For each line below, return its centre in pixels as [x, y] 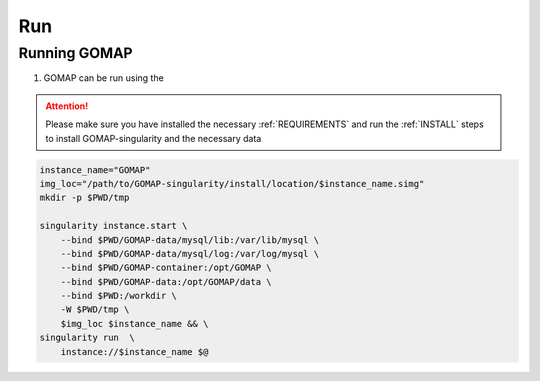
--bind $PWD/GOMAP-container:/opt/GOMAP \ [166, 268]
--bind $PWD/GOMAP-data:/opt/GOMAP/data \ [166, 281]
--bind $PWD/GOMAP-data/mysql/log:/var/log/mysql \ [190, 253]
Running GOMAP [76, 53]
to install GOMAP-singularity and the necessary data [153, 138]
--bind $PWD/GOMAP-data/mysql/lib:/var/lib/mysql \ [190, 239]
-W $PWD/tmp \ [95, 309]
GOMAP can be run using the [103, 78]
